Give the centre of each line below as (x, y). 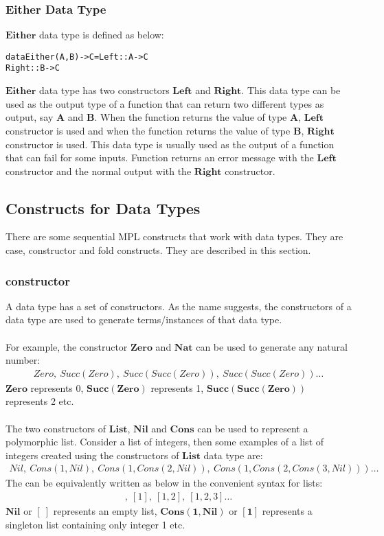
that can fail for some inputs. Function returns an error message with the (160, 158)
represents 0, (57, 387)
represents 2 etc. (40, 401)
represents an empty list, (105, 511)
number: (23, 360)
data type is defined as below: (101, 35)
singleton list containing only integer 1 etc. (95, 524)
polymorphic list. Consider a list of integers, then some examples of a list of (165, 442)
